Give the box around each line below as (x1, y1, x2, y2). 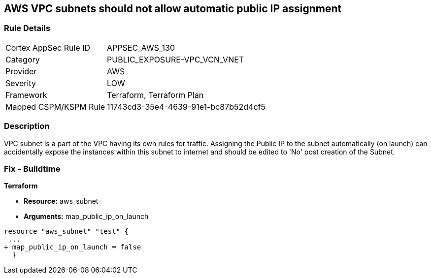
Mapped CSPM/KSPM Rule (5, 101, 105, 112)
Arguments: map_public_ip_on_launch (24, 212, 149, 221)
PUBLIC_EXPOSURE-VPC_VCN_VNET (107, 54, 244, 64)
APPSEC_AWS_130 (107, 42, 175, 53)
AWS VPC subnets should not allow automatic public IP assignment (4, 2, 342, 15)
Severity (5, 78, 36, 88)
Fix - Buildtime (4, 163, 61, 174)
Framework (5, 90, 47, 100)
